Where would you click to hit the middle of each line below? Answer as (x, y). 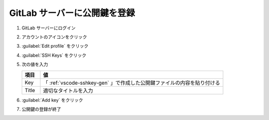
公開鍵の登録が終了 (41, 109)
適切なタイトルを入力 (68, 91)
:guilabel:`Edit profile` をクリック (55, 46)
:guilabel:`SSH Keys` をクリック (54, 55)
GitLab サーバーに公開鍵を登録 (72, 13)
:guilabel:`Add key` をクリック (52, 100)
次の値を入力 (35, 64)
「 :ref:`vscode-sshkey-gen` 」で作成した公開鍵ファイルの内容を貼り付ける (132, 83)
